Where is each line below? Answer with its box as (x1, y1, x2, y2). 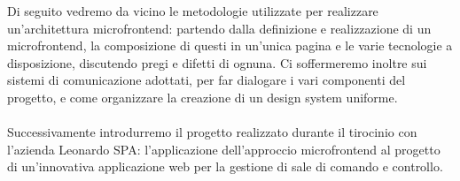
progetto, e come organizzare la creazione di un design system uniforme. (7, 87, 398, 106)
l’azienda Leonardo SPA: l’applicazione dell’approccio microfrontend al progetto (7, 140, 441, 158)
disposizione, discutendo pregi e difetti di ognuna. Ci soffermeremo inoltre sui (7, 53, 427, 72)
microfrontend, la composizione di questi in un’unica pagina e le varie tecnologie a (7, 36, 453, 55)
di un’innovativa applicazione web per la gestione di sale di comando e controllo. (7, 157, 443, 176)
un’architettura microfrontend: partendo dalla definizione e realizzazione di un (7, 19, 432, 37)
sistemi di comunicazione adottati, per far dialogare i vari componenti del (7, 71, 406, 89)
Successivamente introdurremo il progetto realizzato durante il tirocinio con (7, 123, 417, 141)
